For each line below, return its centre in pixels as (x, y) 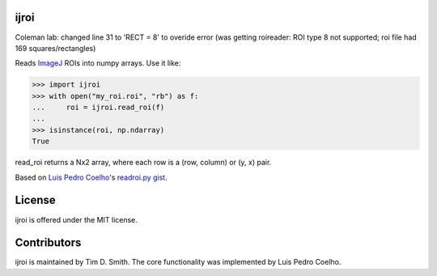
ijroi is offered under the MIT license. (76, 219)
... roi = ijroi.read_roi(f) (98, 108)
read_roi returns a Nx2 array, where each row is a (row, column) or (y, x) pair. (143, 163)
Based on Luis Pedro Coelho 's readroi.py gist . (91, 177)
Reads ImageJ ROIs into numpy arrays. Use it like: (98, 63)
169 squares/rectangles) (55, 48)
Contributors (48, 243)
